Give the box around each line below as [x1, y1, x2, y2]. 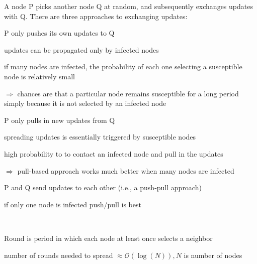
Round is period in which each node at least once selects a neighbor [4, 232, 213, 243]
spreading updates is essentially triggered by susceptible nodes [4, 131, 196, 142]
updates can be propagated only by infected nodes [4, 44, 159, 55]
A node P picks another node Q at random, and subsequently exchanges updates [4, 1, 253, 11]
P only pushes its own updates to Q [4, 28, 115, 38]
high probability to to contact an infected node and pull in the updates [4, 148, 223, 159]
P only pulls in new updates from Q [4, 114, 115, 125]
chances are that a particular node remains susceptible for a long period [17, 88, 239, 98]
